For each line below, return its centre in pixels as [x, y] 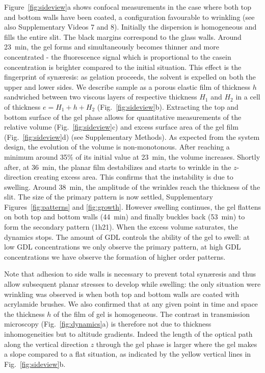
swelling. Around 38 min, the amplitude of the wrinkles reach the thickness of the [132, 186]
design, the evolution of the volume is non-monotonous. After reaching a [117, 147]
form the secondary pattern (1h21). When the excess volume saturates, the [121, 227]
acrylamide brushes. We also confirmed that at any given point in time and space [131, 304]
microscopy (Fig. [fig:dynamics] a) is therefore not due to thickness [108, 324]
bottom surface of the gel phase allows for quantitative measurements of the [123, 117]
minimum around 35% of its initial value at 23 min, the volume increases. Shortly [132, 156]
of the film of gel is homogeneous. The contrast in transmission [152, 314]
